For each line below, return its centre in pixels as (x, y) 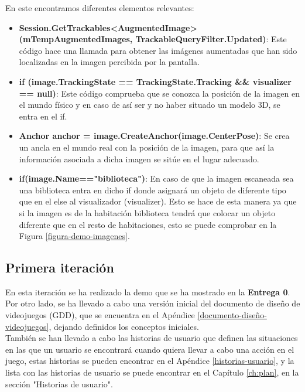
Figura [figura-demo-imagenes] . (74, 236)
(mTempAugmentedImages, (76, 39)
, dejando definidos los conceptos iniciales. (124, 326)
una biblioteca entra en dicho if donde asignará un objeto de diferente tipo (152, 190)
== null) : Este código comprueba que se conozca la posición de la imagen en (159, 93)
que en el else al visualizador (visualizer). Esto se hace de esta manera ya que (158, 201)
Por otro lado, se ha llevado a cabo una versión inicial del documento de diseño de (153, 303)
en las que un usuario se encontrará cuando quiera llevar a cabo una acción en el (150, 349)
